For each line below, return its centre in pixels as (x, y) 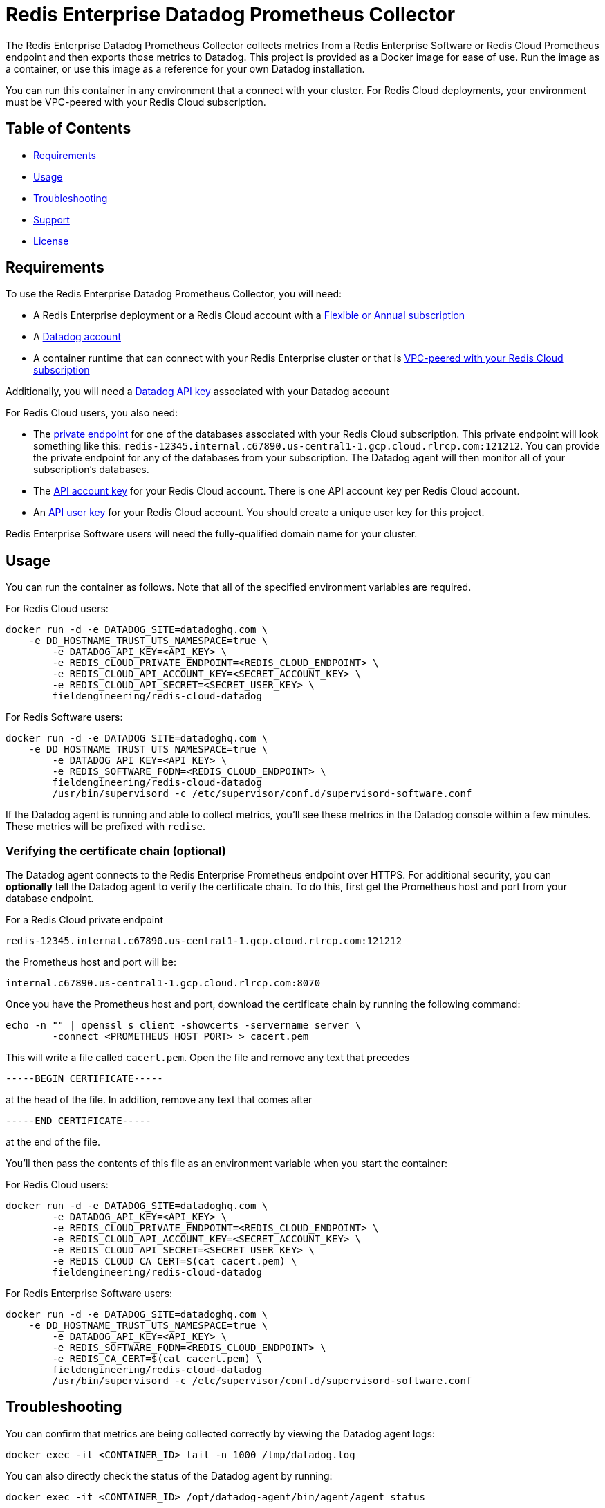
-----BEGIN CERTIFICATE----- (84, 1079)
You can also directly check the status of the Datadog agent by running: (169, 1475)
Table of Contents (68, 129)
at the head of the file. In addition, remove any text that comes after (159, 1100)
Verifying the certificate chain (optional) (116, 850)
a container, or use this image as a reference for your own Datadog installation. (185, 68)
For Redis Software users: (64, 717)
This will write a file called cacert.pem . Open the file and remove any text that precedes (208, 1058)
